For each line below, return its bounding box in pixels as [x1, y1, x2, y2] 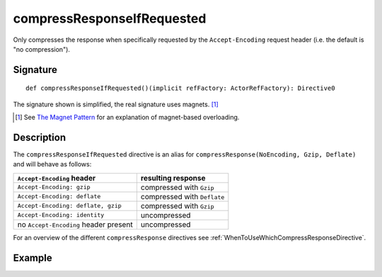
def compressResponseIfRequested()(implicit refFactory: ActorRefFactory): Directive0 [25, 84, 335, 92]
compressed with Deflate [140, 191, 225, 201]
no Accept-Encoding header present [17, 220, 134, 230]
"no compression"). [13, 45, 71, 53]
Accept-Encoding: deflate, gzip [17, 202, 122, 210]
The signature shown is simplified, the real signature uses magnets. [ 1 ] [13, 100, 219, 108]
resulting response [140, 173, 206, 183]
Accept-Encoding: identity [17, 211, 105, 219]
